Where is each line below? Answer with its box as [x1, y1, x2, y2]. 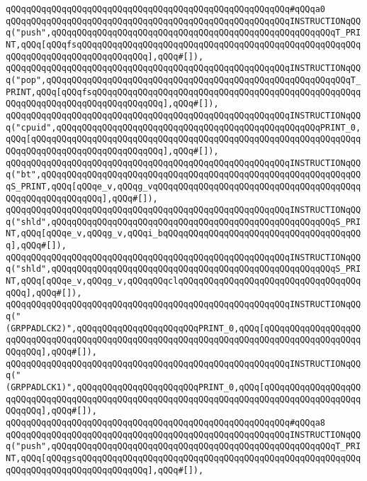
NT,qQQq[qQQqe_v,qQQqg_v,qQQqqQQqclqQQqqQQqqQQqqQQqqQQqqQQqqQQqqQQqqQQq [6, 276, 361, 287]
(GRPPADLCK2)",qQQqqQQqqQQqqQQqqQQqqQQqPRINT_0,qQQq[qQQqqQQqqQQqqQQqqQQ [6, 323, 361, 333]
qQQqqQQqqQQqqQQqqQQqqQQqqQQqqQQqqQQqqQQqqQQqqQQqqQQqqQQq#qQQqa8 [6, 417, 326, 428]
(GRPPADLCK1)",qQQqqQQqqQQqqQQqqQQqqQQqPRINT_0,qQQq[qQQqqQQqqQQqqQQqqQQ [6, 382, 361, 392]
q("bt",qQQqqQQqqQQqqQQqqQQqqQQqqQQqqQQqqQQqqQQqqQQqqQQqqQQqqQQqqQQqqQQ [6, 170, 361, 180]
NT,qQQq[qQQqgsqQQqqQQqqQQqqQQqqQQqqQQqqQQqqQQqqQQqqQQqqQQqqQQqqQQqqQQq [6, 453, 361, 463]
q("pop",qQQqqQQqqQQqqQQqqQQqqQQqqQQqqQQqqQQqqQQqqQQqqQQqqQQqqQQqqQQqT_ [6, 74, 361, 85]
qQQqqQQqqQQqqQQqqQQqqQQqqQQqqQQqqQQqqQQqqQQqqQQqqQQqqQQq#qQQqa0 [6, 4, 326, 14]
